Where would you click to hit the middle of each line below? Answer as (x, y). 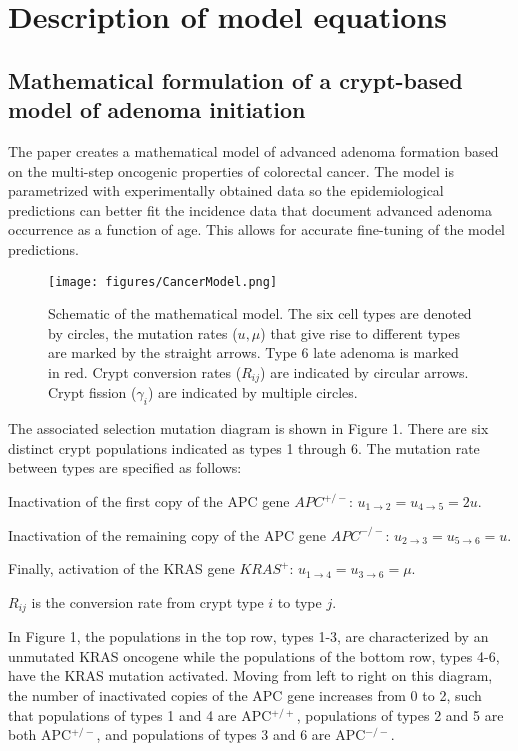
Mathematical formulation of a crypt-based (235, 79)
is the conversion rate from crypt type (147, 601)
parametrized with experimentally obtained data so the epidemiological (226, 190)
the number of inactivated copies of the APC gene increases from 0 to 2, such (245, 695)
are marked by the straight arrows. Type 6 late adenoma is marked (253, 352)
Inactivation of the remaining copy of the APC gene (167, 534)
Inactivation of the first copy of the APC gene (149, 501)
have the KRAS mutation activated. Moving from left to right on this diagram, (250, 675)
